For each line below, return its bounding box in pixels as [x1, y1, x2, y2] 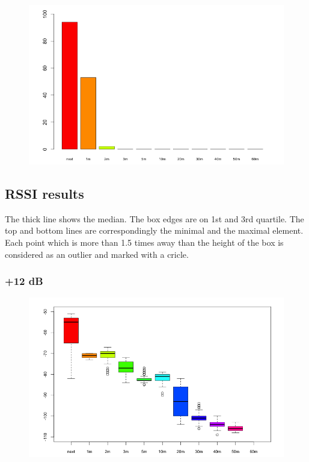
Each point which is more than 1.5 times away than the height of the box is [5, 236, 284, 248]
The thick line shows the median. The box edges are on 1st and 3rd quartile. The [5, 212, 304, 225]
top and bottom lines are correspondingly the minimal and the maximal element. [5, 224, 304, 237]
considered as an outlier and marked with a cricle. [5, 248, 189, 260]
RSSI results [5, 184, 84, 202]
